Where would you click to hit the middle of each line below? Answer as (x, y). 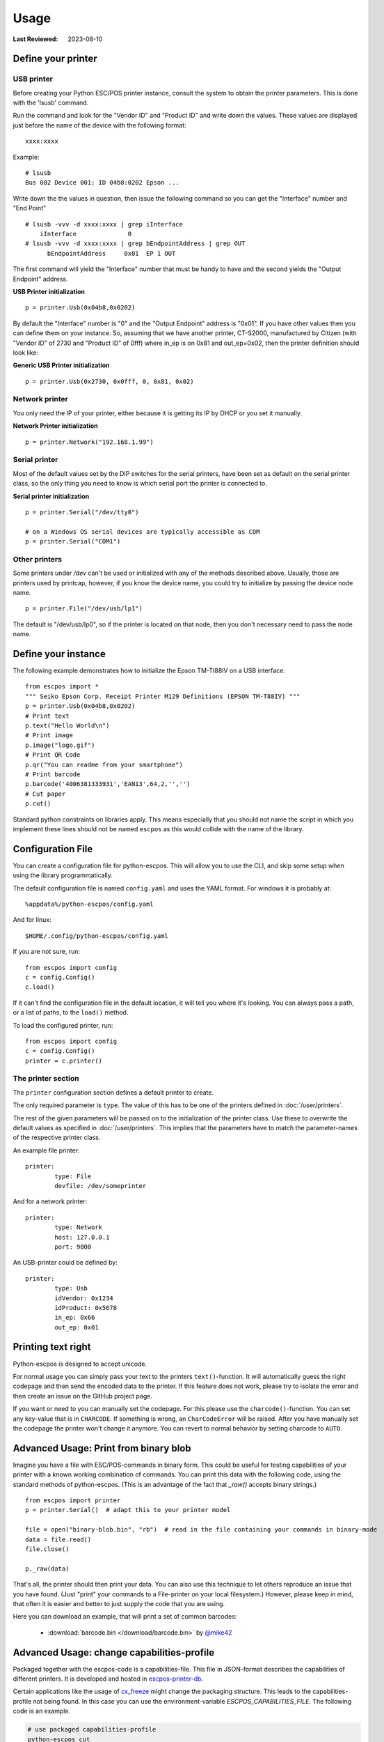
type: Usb (71, 1288)
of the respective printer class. (57, 1138)
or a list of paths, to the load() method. (71, 1012)
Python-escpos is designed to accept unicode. (80, 1364)
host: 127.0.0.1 (82, 1237)
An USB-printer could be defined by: (65, 1263)
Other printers (38, 559)
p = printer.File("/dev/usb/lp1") (84, 609)
